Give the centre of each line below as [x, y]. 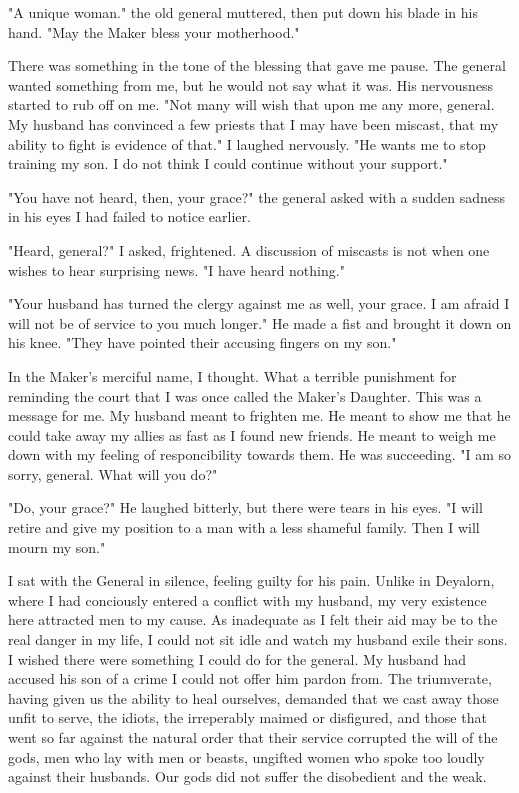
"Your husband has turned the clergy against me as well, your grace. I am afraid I [259, 303]
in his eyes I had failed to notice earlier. [129, 216]
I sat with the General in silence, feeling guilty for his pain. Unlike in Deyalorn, [251, 580]
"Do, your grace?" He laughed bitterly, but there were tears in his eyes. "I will [245, 507]
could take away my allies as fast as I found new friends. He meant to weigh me [252, 434]
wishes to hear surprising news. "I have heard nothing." [176, 269]
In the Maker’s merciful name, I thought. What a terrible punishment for [232, 375]
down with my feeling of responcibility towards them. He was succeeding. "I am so [260, 454]
